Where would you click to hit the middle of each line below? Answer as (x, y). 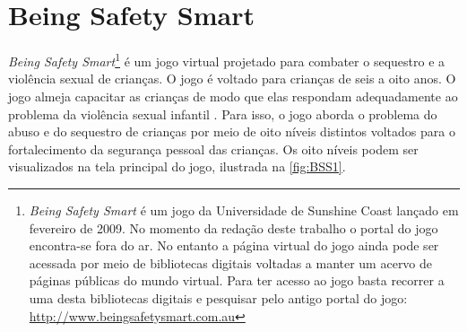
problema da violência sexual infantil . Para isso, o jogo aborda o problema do (223, 114)
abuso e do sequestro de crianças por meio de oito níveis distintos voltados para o (232, 131)
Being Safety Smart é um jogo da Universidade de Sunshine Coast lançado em (244, 210)
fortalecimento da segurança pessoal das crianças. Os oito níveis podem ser (213, 149)
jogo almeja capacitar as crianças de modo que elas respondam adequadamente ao (233, 96)
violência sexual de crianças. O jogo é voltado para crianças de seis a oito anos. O (232, 79)
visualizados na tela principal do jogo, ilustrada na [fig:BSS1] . (177, 166)
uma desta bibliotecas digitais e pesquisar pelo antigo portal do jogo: (218, 297)
